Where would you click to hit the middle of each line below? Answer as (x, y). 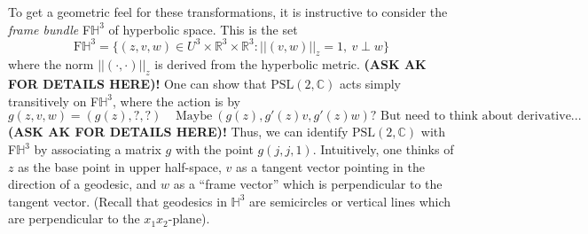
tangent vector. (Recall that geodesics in (118, 201)
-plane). (189, 218)
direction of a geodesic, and (82, 184)
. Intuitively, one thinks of (383, 149)
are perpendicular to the (74, 218)
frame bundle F (50, 29)
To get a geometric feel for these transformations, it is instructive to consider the (228, 12)
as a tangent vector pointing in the (330, 166)
